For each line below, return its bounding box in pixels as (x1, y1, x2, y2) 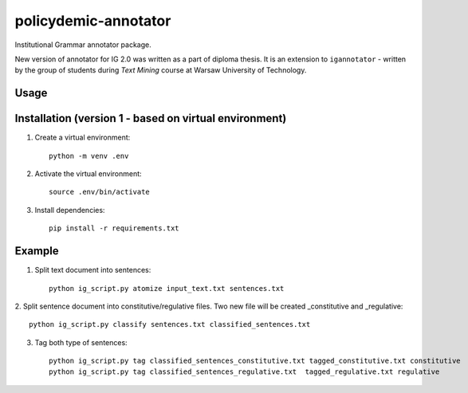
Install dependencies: (34, 205, 105, 214)
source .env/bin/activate (49, 187, 151, 197)
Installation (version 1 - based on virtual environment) (14, 112, 287, 125)
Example (14, 244, 59, 258)
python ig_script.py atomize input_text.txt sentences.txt (49, 284, 285, 293)
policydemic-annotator (14, 12, 171, 29)
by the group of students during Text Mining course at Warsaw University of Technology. (14, 65, 307, 75)
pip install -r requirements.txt (49, 224, 179, 233)
